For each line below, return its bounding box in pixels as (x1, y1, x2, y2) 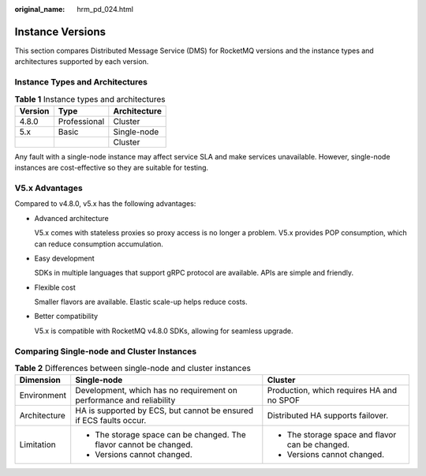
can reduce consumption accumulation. (34, 239, 163, 249)
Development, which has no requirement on (75, 385, 238, 396)
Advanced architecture (34, 213, 110, 223)
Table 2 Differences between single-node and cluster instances (14, 363, 252, 374)
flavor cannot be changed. (95, 439, 193, 450)
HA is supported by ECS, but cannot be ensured (75, 405, 254, 416)
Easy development (34, 253, 95, 263)
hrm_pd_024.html (77, 5, 134, 13)
